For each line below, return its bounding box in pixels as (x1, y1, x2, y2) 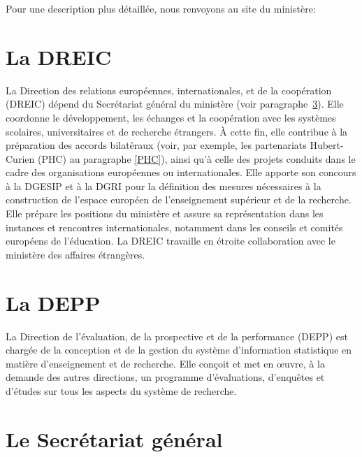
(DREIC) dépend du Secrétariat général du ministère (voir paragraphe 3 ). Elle (6, 96, 344, 111)
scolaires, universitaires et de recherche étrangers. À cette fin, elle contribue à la (6, 124, 348, 138)
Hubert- (310, 138, 344, 152)
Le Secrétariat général (6, 424, 223, 453)
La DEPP (6, 288, 101, 317)
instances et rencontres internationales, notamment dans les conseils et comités (6, 219, 343, 234)
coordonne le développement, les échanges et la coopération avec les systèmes (6, 110, 336, 124)
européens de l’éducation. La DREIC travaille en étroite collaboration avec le (6, 233, 335, 248)
